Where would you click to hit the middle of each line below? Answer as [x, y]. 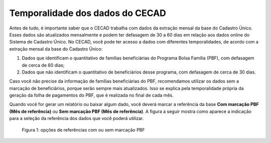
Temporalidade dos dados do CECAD [88, 13]
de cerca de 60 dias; [43, 65]
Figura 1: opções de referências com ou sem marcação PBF [83, 129]
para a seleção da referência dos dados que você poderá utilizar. [77, 118]
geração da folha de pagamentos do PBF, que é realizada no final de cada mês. [91, 95]
